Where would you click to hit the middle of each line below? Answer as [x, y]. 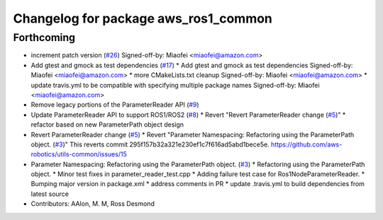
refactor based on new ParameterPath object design [107, 125]
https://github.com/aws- [306, 144]
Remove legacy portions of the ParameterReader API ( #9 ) [115, 105]
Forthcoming [44, 37]
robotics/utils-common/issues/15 [79, 154]
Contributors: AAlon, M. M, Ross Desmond [93, 204]
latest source [50, 194]
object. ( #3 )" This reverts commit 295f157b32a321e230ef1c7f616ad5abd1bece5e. [150, 144]
